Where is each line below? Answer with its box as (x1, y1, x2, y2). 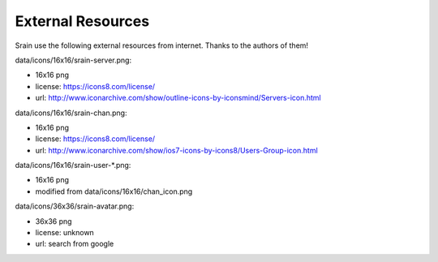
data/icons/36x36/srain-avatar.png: (15, 201, 135, 211)
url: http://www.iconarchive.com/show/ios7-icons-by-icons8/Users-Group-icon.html (35, 145, 318, 155)
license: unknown (35, 228, 95, 238)
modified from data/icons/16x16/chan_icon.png (35, 187, 193, 196)
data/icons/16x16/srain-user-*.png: (15, 161, 131, 170)
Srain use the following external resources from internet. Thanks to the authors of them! (15, 41, 308, 50)
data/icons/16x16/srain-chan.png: (15, 108, 127, 118)
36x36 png (35, 216, 72, 226)
